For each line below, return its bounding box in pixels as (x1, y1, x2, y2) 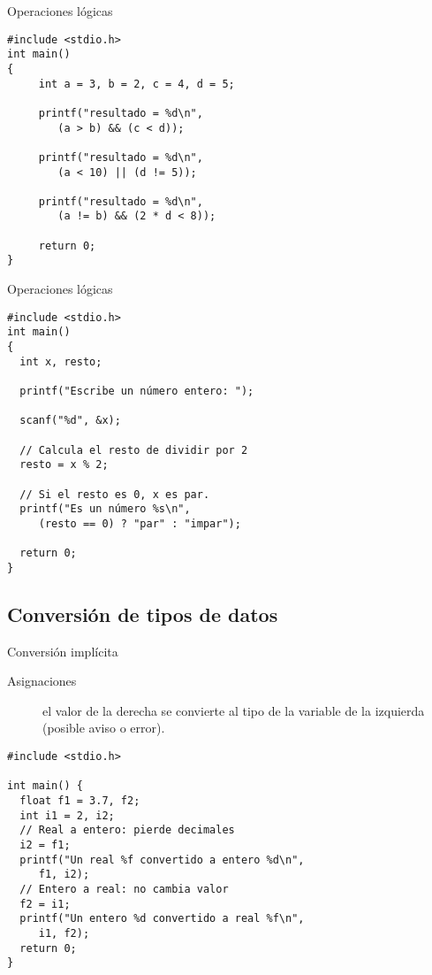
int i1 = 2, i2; (19, 809, 115, 822)
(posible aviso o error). (42, 718, 165, 737)
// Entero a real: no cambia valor (19, 882, 229, 895)
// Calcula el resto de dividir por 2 (19, 443, 248, 457)
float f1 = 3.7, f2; (19, 795, 140, 808)
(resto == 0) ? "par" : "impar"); (38, 517, 241, 530)
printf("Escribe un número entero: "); (19, 384, 254, 397)
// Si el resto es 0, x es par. (19, 487, 210, 501)
